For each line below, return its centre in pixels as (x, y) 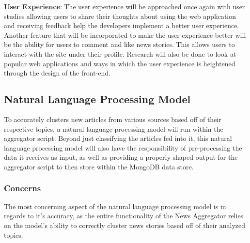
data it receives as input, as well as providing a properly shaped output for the (121, 157)
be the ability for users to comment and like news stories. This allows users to (119, 44)
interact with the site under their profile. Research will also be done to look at (120, 53)
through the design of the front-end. (57, 73)
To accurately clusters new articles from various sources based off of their (113, 119)
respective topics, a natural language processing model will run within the (114, 129)
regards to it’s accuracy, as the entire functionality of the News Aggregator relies (124, 216)
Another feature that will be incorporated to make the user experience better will (125, 35)
